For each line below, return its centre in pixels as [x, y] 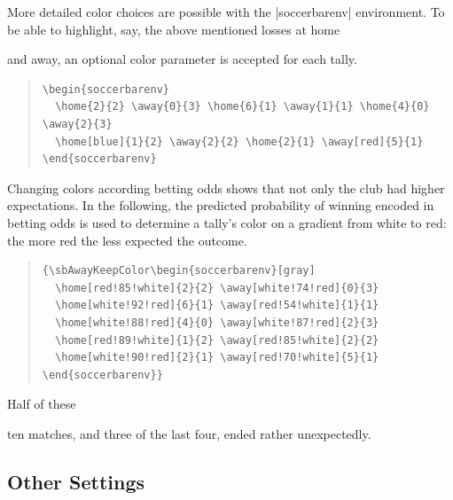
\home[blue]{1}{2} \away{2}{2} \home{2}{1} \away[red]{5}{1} [239, 141]
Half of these [42, 404]
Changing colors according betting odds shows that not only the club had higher [226, 187]
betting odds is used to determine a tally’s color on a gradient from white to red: [227, 222]
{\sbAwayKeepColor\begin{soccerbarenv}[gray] [179, 271]
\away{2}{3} [77, 124]
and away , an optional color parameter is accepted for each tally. [182, 59]
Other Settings [76, 481]
